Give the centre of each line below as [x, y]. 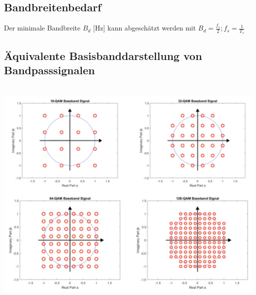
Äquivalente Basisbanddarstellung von [103, 55]
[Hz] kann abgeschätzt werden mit [144, 28]
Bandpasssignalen [49, 70]
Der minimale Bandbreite [42, 28]
